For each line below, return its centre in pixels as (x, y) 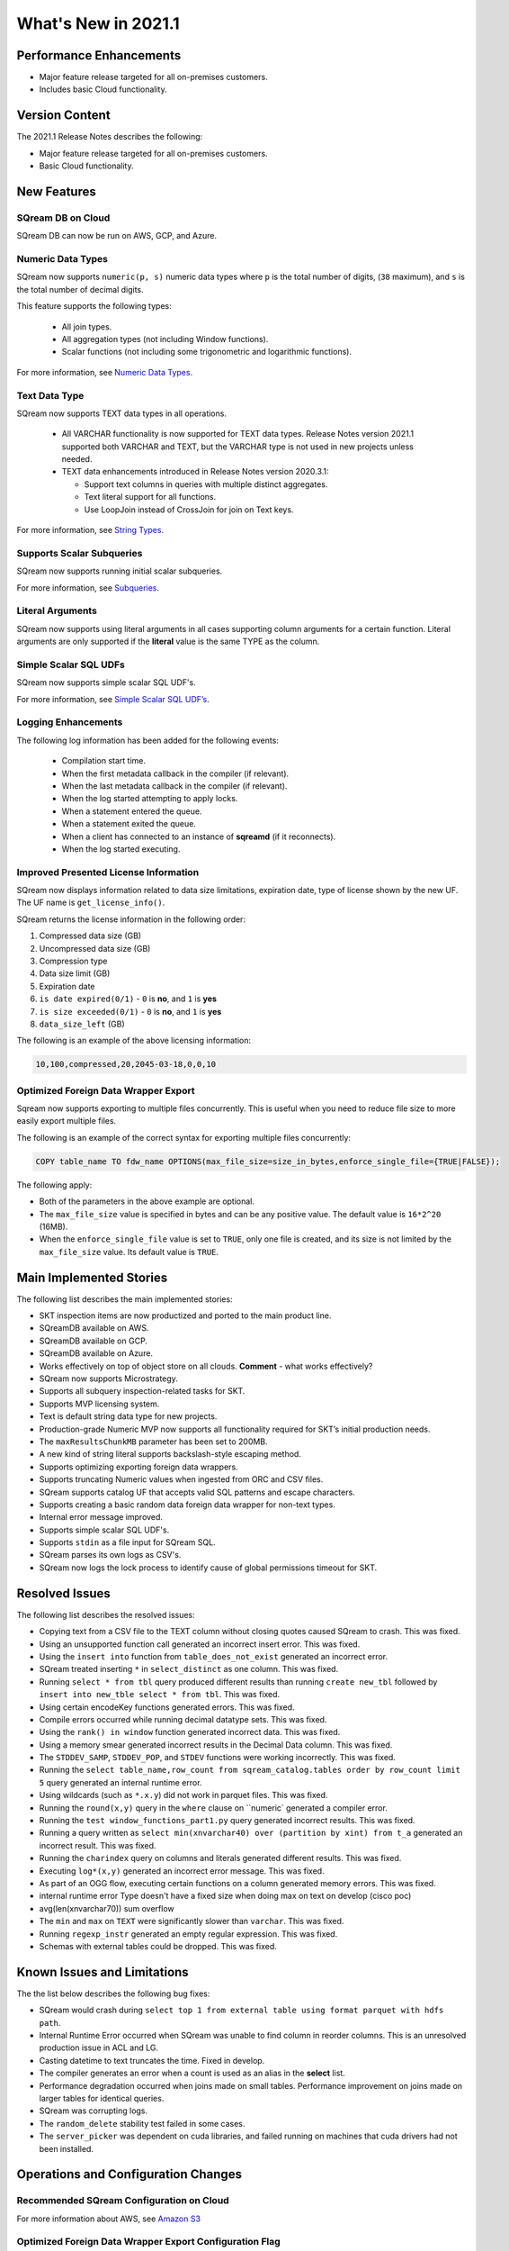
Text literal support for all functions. (150, 497)
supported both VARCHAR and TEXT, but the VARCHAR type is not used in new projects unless (237, 447)
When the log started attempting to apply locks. (150, 799)
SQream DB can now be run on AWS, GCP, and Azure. (117, 236)
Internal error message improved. (101, 1517)
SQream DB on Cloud (63, 218)
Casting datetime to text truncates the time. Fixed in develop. (152, 2060)
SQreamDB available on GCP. (94, 1341)
